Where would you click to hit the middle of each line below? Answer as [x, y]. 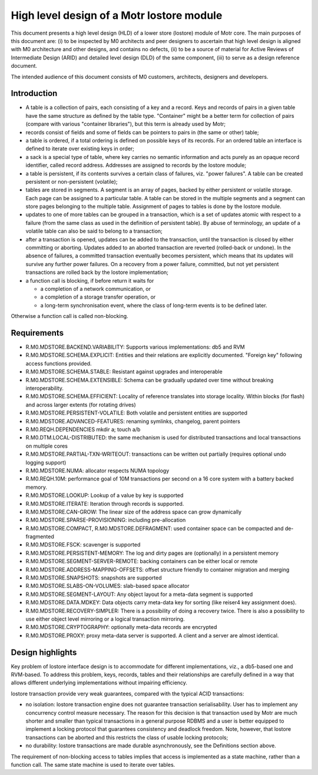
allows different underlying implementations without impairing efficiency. [99, 683]
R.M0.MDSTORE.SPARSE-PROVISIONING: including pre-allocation [106, 520]
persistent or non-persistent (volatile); [72, 181]
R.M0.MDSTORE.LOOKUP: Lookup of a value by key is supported [105, 495]
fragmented [40, 536]
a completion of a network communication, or [96, 289]
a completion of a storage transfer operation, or [98, 297]
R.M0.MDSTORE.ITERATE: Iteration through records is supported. [105, 504]
